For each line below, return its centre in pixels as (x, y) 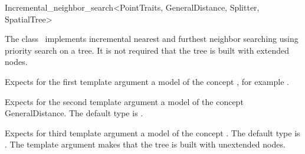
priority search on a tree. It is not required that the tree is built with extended (147, 50)
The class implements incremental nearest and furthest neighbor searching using (152, 39)
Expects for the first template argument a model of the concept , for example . (147, 81)
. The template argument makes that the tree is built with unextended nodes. (145, 144)
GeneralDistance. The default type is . (74, 113)
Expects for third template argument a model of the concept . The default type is (152, 132)
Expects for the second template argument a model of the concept (124, 101)
